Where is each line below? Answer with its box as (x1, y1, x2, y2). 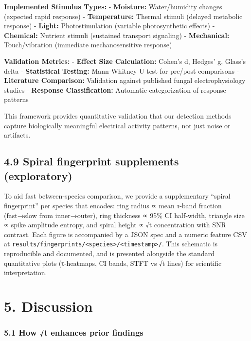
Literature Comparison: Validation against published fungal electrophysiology (4, 75, 246, 85)
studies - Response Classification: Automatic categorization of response (4, 84, 226, 95)
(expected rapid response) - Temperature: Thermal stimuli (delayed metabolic (4, 11, 243, 21)
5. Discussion (4, 296, 93, 316)
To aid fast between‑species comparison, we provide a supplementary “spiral (4, 191, 231, 201)
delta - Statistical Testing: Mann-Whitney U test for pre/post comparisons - (4, 65, 239, 76)
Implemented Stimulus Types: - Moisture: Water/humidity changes (4, 1, 222, 11)
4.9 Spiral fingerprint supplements (4, 154, 179, 169)
